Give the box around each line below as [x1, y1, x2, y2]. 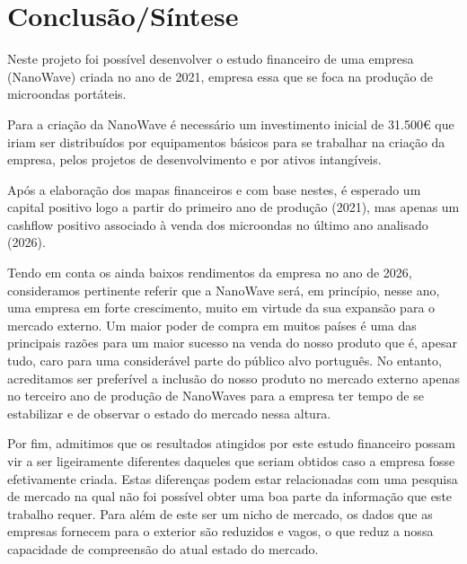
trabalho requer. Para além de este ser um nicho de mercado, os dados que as [7, 504, 433, 523]
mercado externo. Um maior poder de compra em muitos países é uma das [7, 315, 417, 334]
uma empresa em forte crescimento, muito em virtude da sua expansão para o [7, 298, 436, 317]
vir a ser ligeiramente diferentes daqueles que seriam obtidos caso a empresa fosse [7, 452, 455, 470]
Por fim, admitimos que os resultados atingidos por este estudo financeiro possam [7, 434, 455, 453]
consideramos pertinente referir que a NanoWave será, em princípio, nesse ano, [7, 280, 440, 299]
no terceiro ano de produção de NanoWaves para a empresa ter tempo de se [7, 386, 424, 405]
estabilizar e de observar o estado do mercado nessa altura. [7, 403, 331, 422]
